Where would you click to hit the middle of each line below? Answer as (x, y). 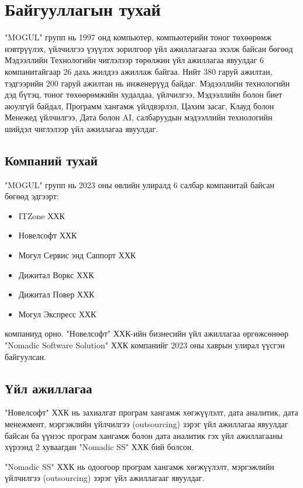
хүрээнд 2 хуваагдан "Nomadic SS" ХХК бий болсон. (99, 447)
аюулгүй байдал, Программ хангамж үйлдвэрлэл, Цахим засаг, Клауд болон (140, 105)
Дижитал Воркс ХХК (56, 274)
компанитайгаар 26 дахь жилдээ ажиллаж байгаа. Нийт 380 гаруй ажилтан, (139, 71)
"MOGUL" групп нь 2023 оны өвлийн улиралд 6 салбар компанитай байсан (140, 184)
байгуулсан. (25, 356)
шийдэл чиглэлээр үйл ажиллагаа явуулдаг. (82, 128)
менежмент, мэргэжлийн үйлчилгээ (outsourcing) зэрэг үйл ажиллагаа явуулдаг (147, 424)
